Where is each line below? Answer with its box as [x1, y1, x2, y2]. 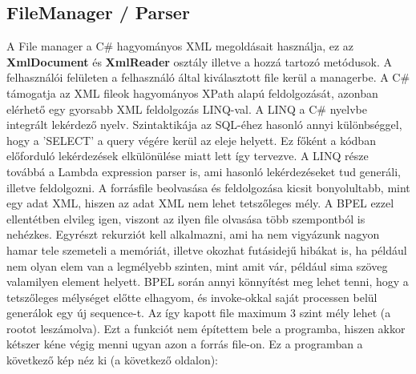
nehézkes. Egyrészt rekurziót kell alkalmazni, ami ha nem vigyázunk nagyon [6, 226, 380, 243]
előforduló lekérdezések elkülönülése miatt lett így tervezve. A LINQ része [6, 147, 369, 164]
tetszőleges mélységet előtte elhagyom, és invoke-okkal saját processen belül [6, 288, 378, 305]
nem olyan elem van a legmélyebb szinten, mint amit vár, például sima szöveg [6, 257, 388, 274]
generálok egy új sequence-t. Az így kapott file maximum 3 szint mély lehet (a [6, 304, 391, 321]
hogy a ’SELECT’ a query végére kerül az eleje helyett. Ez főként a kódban [6, 131, 376, 148]
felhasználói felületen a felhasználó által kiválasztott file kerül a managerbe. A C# [6, 69, 410, 86]
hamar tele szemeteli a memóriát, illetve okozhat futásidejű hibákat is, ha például [6, 241, 407, 258]
